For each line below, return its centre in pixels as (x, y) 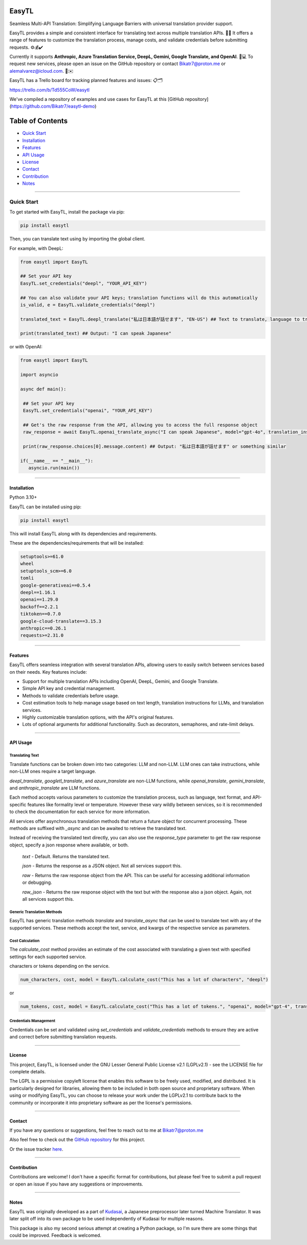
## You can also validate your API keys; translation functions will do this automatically (139, 298)
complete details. (28, 1072)
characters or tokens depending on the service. (60, 966)
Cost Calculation (25, 941)
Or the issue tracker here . (36, 1149)
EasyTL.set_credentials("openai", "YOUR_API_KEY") (88, 411)
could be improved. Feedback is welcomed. (56, 1235)
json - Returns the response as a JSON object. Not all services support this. (102, 866)
